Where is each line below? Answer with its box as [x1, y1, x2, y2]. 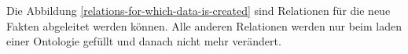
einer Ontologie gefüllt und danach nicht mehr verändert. [6, 33, 281, 49]
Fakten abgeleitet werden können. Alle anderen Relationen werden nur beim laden [6, 17, 402, 34]
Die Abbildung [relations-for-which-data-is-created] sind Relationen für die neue [6, 2, 391, 18]
